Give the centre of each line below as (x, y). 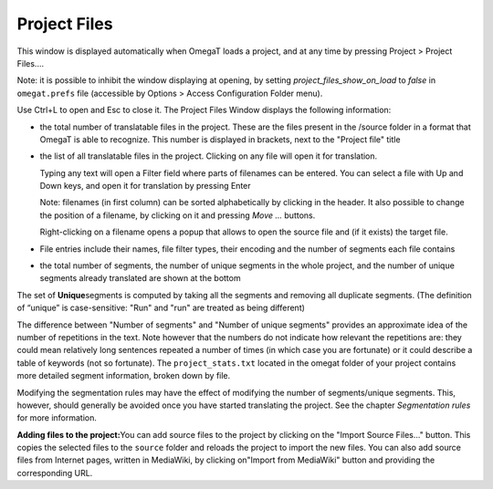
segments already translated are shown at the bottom (140, 278)
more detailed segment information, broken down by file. (124, 376)
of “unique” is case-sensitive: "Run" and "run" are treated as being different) (161, 308)
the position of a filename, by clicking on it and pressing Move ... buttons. (178, 215)
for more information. (57, 418)
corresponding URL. (55, 473)
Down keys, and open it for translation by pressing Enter (145, 186)
